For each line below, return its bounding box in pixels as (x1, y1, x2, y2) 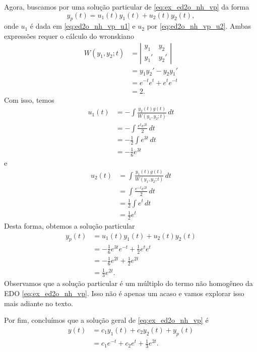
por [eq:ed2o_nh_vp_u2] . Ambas (147, 21, 251, 31)
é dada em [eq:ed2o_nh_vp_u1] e (30, 21, 136, 31)
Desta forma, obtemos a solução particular (4, 220, 135, 231)
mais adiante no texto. (4, 298, 73, 308)
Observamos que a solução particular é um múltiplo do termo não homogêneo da (4, 278, 253, 289)
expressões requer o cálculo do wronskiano (4, 30, 134, 41)
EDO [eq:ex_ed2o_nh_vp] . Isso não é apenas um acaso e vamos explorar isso (4, 288, 244, 299)
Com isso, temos (4, 94, 54, 105)
